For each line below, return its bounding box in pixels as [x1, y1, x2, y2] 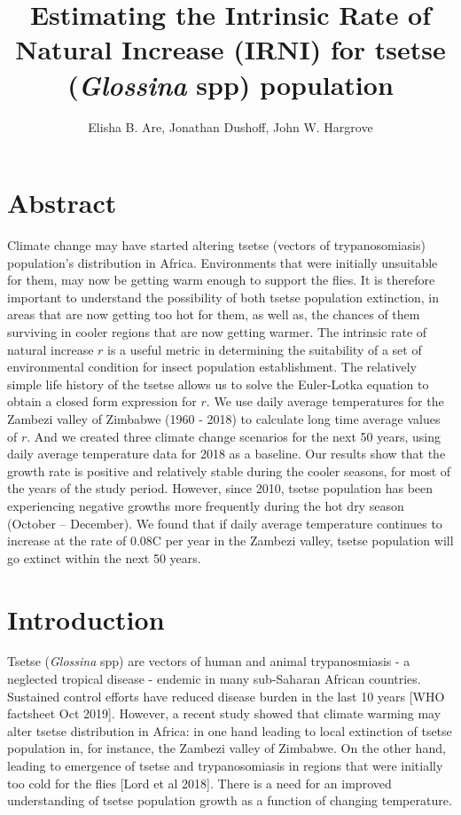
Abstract [7, 184, 117, 221]
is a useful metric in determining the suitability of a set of [107, 340, 422, 358]
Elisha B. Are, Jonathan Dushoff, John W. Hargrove [88, 117, 373, 136]
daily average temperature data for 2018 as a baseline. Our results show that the [7, 444, 446, 463]
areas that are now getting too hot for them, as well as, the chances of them [7, 305, 420, 324]
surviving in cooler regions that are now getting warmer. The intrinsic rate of [7, 323, 427, 341]
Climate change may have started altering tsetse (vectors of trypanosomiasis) [7, 236, 426, 255]
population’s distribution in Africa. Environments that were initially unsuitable [7, 253, 438, 271]
